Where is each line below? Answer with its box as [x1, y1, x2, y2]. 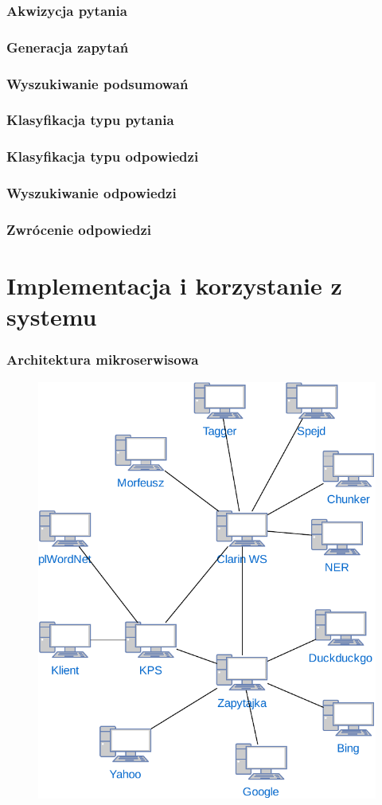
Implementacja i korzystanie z [6, 269, 342, 302]
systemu [6, 300, 97, 333]
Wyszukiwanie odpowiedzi [6, 183, 177, 203]
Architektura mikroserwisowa [6, 350, 199, 369]
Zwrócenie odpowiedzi [6, 219, 152, 239]
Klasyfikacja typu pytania [6, 110, 174, 130]
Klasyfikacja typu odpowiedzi [6, 147, 199, 166]
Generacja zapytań [6, 37, 129, 57]
